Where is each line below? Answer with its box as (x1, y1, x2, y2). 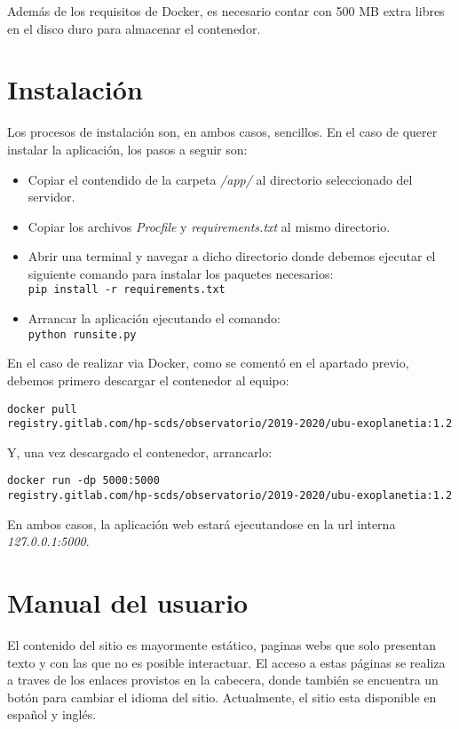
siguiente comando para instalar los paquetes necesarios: (28, 264, 334, 282)
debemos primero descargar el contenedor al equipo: (7, 370, 289, 389)
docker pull (7, 402, 77, 416)
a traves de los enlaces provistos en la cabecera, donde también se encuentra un (7, 670, 439, 689)
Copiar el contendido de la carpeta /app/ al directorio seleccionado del (28, 170, 413, 188)
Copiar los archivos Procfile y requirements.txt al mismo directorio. (28, 217, 391, 235)
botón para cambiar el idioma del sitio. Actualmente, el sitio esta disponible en (7, 687, 437, 706)
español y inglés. (7, 705, 97, 724)
